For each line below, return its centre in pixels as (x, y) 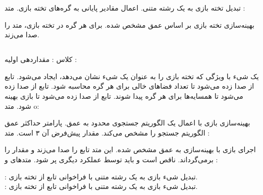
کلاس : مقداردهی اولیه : (41, 59)
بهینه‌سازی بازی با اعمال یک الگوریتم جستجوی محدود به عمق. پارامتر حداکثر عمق (127, 123)
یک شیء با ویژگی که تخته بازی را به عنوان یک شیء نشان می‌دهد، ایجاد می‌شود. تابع (132, 76)
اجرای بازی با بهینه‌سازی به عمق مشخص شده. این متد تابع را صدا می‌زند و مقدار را (130, 149)
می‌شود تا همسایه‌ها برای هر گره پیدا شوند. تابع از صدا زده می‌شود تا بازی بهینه (124, 95)
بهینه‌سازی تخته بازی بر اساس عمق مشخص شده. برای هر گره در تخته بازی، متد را (129, 24)
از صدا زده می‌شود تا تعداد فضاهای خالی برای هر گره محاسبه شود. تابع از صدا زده (129, 86)
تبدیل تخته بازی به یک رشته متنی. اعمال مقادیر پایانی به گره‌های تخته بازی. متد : (125, 8)
